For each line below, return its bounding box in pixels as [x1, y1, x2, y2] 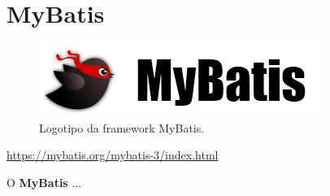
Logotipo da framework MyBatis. [39, 119, 205, 136]
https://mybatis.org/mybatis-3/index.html [7, 146, 219, 163]
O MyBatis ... [7, 173, 82, 190]
